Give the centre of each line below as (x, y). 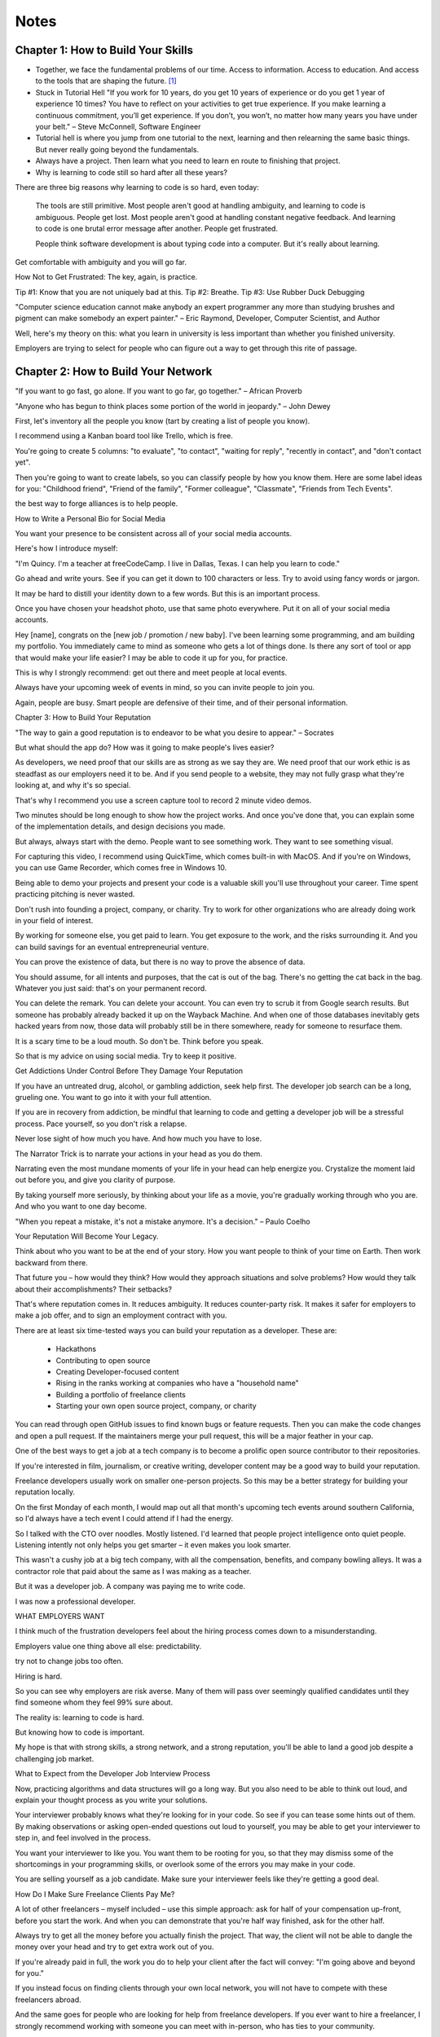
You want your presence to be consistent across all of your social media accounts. (154, 534)
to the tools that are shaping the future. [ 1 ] (106, 81)
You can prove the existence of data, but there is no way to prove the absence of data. (160, 962)
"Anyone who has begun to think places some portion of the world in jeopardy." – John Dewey (173, 406)
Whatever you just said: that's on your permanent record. (111, 988)
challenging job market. (55, 1758)
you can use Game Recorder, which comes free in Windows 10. (121, 868)
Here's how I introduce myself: (66, 548)
